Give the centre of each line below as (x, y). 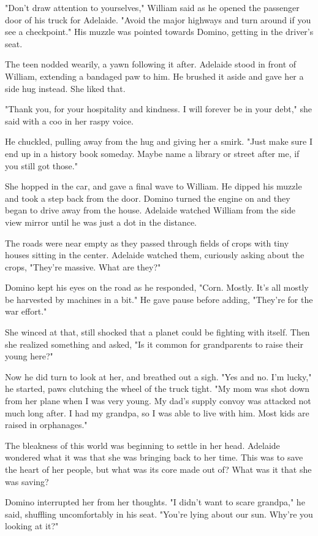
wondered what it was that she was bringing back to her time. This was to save (154, 457)
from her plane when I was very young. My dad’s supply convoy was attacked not (158, 401)
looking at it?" (32, 526)
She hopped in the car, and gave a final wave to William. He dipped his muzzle (153, 186)
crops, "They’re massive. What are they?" (83, 266)
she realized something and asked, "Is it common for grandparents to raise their (154, 344)
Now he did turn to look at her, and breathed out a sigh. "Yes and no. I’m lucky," (158, 376)
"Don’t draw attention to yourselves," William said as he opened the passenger (152, 7)
